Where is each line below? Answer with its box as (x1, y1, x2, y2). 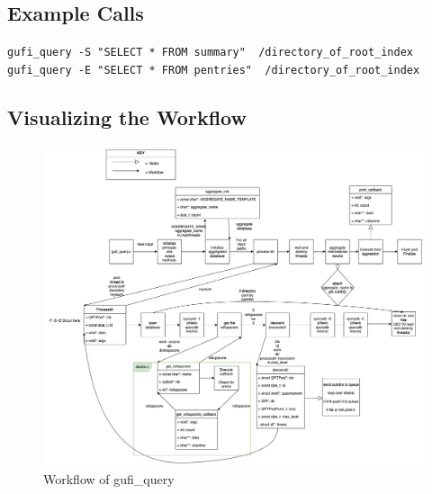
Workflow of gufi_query (43, 469, 175, 488)
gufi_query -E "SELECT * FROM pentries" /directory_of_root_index (7, 63, 420, 76)
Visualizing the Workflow (7, 103, 247, 130)
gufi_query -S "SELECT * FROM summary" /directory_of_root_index (7, 46, 414, 59)
